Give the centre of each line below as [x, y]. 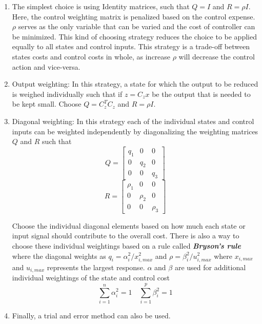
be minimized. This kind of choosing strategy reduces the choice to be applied [134, 36]
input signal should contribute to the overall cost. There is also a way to [126, 236]
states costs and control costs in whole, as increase [91, 56]
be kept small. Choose [47, 104]
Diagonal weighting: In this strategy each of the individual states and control [133, 121]
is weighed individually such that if [67, 94]
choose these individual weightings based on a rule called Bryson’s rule [126, 245]
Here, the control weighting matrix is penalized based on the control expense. [134, 16]
